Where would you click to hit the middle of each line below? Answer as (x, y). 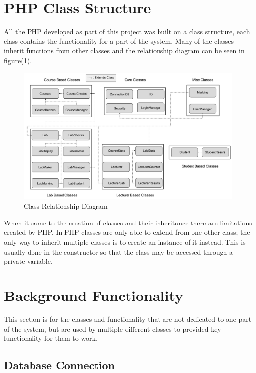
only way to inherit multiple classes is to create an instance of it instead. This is (125, 242)
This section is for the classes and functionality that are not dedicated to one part (128, 318)
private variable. (28, 261)
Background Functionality (94, 295)
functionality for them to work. (51, 338)
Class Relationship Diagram (66, 206)
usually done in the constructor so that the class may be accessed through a (118, 251)
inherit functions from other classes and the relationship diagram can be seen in (124, 51)
